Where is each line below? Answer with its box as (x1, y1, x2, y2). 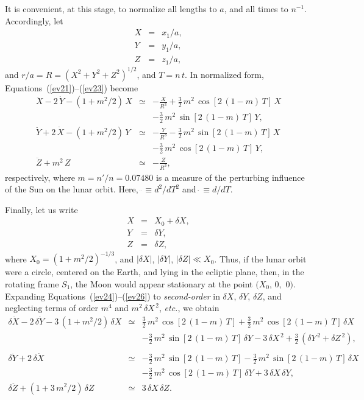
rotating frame (5, 277, 59, 290)
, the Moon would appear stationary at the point (70, 277, 253, 290)
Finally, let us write (5, 203, 78, 216)
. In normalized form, (184, 68, 264, 80)
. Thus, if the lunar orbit (214, 252, 307, 265)
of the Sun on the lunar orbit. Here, (5, 183, 138, 195)
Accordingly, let (5, 14, 63, 27)
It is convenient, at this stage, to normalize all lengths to (5, 2, 217, 15)
